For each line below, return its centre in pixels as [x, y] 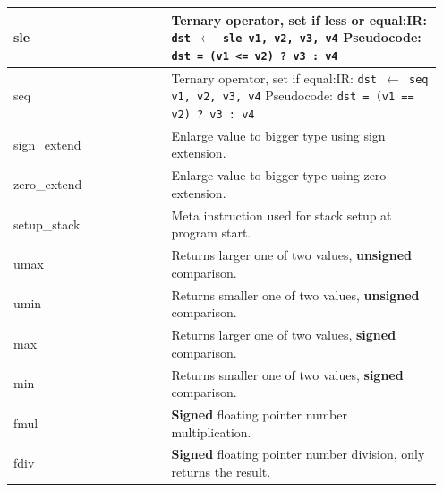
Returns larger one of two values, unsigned [291, 255]
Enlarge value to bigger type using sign [278, 135]
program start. [211, 233]
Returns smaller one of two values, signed [287, 374]
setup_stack [47, 224]
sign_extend [47, 144]
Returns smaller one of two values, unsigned [295, 294]
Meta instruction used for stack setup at [281, 215]
